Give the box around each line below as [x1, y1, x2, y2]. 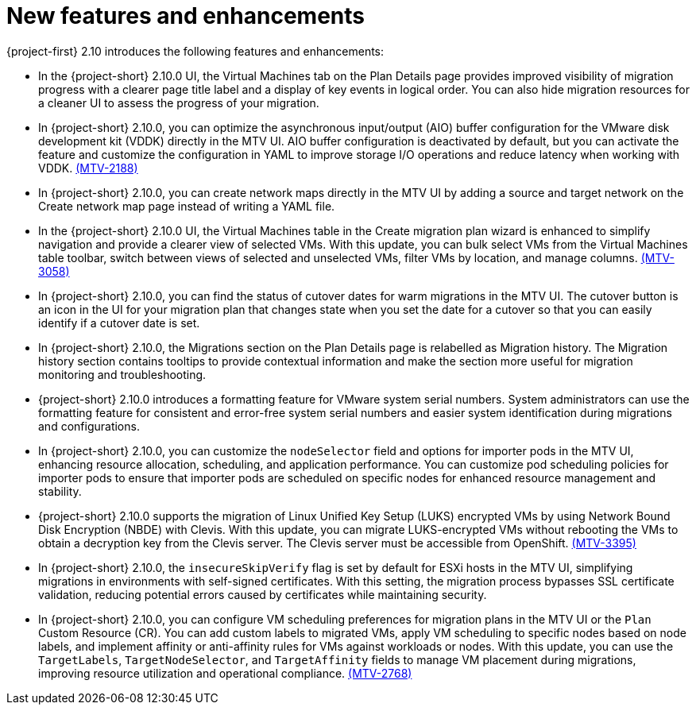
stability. [38, 484, 82, 498]
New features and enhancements [6, 2, 365, 29]
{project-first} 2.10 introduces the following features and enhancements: [6, 44, 385, 58]
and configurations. [38, 419, 140, 433]
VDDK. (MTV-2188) [38, 160, 138, 175]
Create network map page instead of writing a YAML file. [38, 199, 335, 213]
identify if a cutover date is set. [38, 315, 200, 330]
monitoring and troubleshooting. [38, 367, 207, 381]
